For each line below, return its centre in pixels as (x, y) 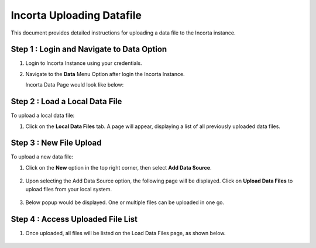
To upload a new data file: (42, 157)
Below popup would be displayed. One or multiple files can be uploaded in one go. (125, 202)
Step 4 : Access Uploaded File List (74, 219)
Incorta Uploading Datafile (76, 15)
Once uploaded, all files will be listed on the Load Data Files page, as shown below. (126, 233)
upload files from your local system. (69, 189)
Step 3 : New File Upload (56, 143)
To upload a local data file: (43, 116)
